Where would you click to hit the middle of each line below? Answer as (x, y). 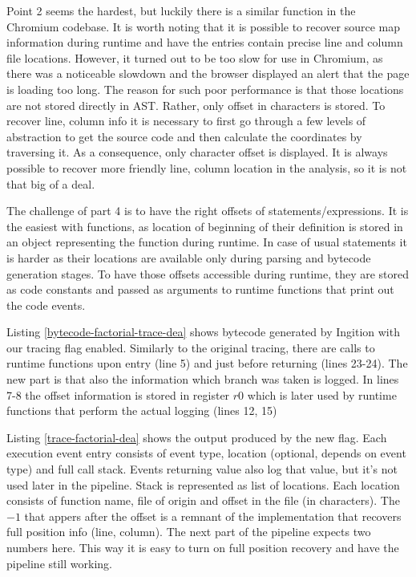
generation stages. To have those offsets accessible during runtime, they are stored (208, 273)
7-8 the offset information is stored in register (118, 394)
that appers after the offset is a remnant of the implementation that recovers (213, 516)
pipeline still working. (59, 563)
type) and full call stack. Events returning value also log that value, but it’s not (202, 469)
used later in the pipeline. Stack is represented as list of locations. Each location (203, 484)
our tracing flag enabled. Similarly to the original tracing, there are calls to (191, 347)
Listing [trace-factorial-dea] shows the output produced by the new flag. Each (197, 437)
